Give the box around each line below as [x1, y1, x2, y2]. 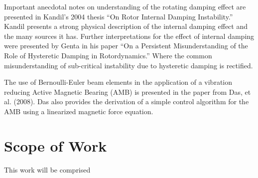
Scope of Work [4, 135, 107, 156]
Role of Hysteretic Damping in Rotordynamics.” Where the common [4, 50, 212, 60]
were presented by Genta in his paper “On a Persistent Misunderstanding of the [4, 40, 248, 51]
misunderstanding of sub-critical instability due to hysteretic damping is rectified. [4, 60, 253, 70]
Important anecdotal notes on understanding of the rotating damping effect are [4, 1, 246, 11]
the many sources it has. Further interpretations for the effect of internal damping [4, 30, 255, 41]
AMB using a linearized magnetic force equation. [4, 106, 153, 116]
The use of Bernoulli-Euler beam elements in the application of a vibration [4, 77, 233, 87]
